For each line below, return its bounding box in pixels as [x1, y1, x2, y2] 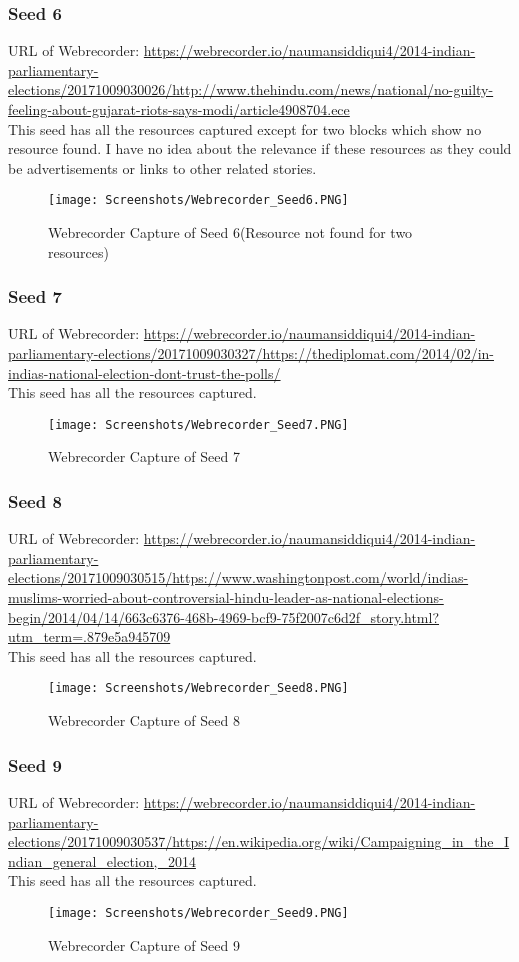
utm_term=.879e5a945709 [8, 626, 171, 647]
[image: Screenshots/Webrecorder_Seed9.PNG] [48, 905, 349, 920]
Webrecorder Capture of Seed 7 [48, 446, 240, 467]
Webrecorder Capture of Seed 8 [48, 710, 240, 731]
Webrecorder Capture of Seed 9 [48, 934, 240, 955]
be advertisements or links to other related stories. [8, 157, 317, 178]
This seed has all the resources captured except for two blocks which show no [8, 118, 482, 139]
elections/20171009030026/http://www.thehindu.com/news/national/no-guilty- [8, 79, 494, 100]
